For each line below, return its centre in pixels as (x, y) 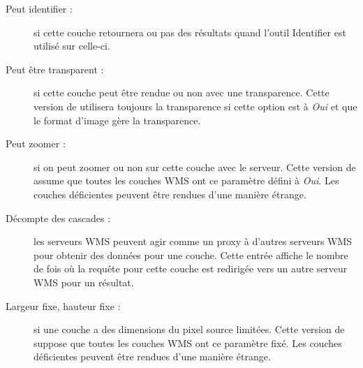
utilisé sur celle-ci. (72, 46)
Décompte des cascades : (58, 218)
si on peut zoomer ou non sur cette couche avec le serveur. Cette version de (195, 167)
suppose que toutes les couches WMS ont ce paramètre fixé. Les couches (188, 343)
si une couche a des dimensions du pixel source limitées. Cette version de (189, 329)
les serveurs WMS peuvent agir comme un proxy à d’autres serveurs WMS (193, 241)
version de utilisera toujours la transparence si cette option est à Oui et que (195, 106)
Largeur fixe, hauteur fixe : (63, 306)
